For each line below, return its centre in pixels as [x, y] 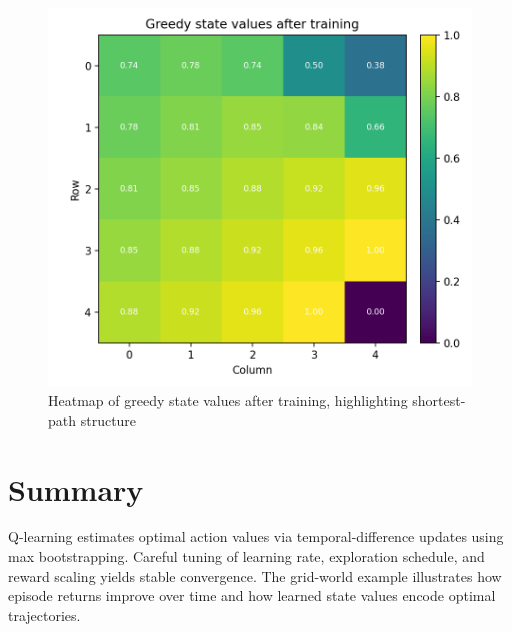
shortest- [439, 400]
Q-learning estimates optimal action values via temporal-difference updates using [256, 536]
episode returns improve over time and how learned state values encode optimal [252, 595]
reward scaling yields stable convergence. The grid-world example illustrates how [255, 575]
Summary [76, 488]
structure [108, 419]
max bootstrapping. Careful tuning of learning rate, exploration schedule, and [246, 556]
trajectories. [44, 614]
